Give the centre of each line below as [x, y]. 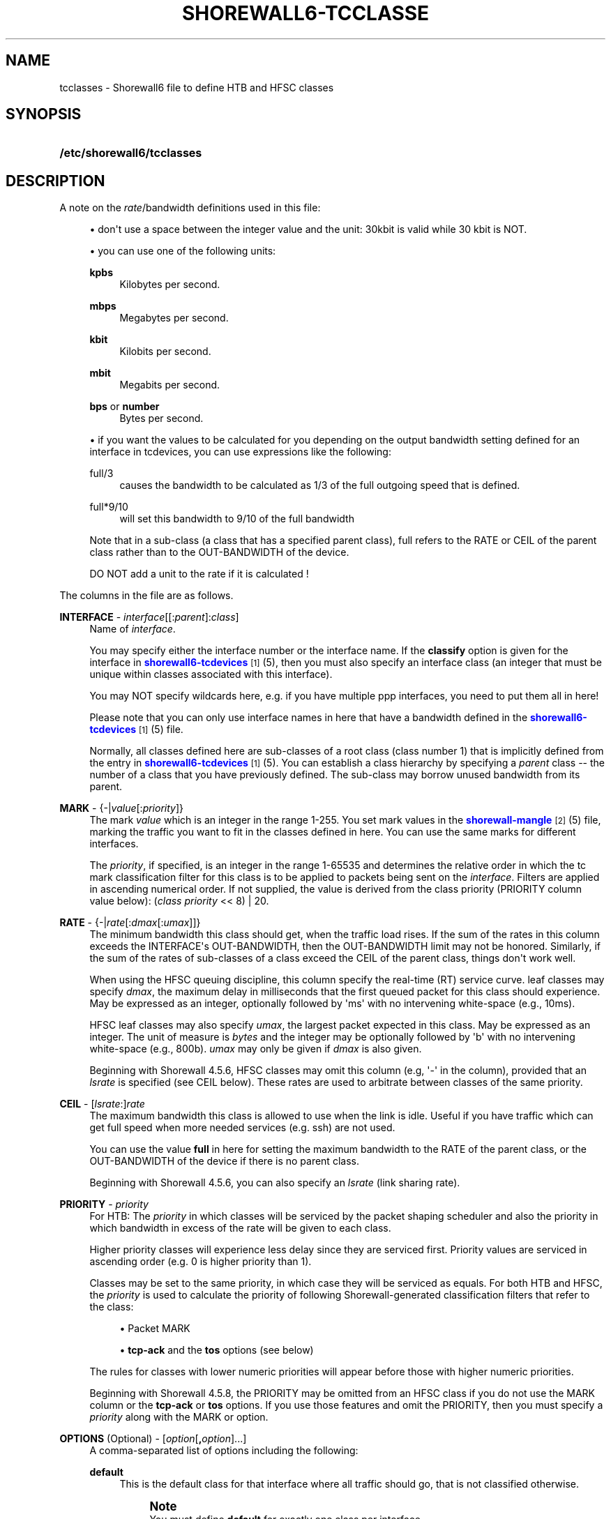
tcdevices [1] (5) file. [136, 730]
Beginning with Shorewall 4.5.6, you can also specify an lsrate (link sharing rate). [275, 1183]
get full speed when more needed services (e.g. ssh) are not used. [242, 1128]
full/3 [101, 474]
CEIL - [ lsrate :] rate [102, 1104]
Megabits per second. [170, 385]
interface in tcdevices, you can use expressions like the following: [240, 452]
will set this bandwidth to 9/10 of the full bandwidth [237, 519]
